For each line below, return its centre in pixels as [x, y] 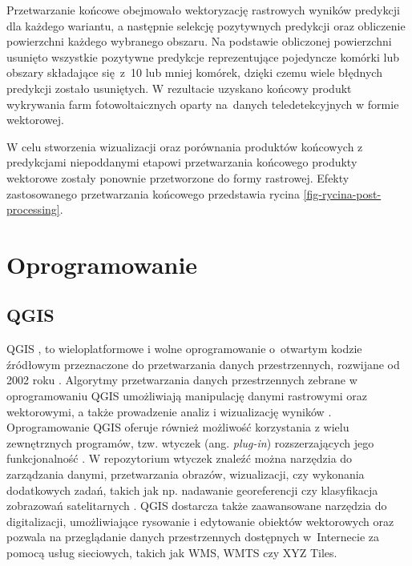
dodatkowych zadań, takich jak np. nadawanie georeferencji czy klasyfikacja [192, 490]
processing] [33, 209]
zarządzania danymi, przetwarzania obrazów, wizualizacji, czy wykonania [186, 474]
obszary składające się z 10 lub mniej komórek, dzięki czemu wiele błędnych [194, 72]
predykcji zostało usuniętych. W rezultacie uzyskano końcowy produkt [179, 88]
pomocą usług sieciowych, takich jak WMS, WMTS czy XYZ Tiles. [172, 553]
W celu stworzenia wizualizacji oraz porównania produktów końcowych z [185, 146]
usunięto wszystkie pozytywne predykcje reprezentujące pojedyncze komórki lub [203, 56]
